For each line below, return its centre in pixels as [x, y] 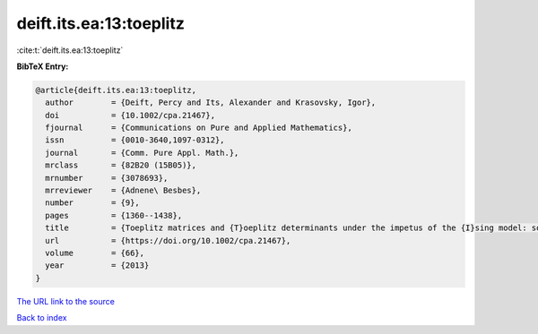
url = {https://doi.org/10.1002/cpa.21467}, [168, 240]
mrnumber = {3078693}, [107, 178]
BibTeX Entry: [43, 66]
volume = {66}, [95, 253]
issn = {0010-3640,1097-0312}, [135, 140]
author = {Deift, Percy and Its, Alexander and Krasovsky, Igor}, [211, 103]
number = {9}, [93, 203]
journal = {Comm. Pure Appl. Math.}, [142, 153]
